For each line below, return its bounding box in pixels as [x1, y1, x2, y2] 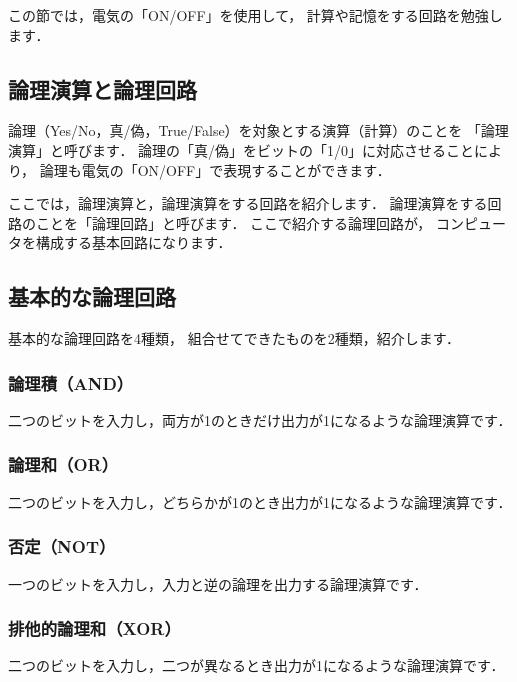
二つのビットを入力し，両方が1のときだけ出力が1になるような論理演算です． [8, 409, 512, 430]
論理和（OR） [8, 452, 119, 477]
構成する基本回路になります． [35, 232, 232, 253]
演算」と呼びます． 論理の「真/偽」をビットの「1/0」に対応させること [8, 139, 475, 160]
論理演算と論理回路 [8, 73, 197, 104]
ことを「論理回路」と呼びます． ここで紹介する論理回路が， [35, 212, 432, 233]
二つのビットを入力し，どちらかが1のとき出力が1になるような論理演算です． [8, 491, 512, 512]
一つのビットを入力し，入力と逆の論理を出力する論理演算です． [8, 573, 428, 594]
